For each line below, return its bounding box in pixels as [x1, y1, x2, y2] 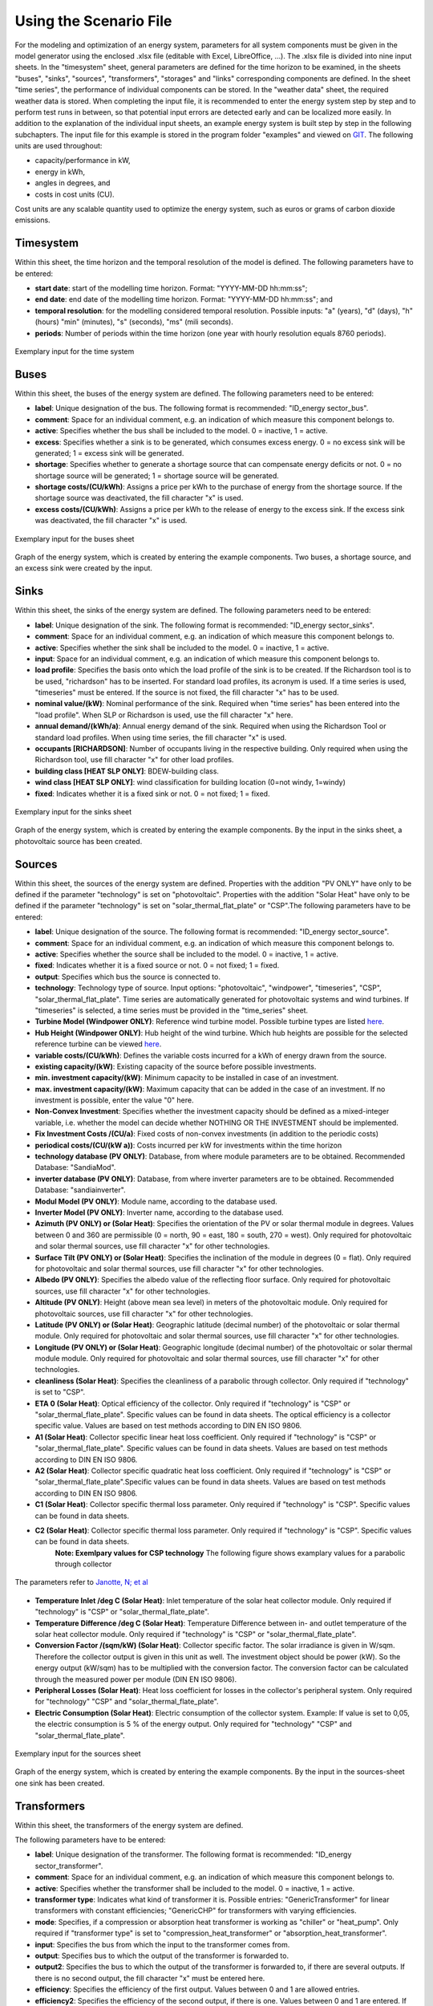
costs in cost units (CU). [34, 189, 115, 199]
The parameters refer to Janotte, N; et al [14, 1578, 148, 1587]
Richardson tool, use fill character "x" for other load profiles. [34, 755, 234, 765]
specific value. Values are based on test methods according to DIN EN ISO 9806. [34, 1421, 302, 1431]
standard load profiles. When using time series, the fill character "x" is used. [34, 733, 287, 742]
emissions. [14, 215, 51, 225]
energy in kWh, [34, 167, 86, 177]
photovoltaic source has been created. [14, 836, 143, 846]
